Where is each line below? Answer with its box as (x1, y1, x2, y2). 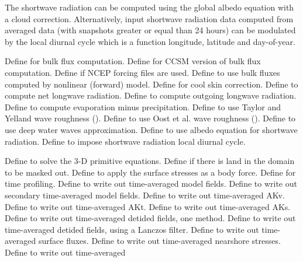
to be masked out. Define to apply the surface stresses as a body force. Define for (5, 166, 296, 178)
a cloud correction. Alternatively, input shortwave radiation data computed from (5, 12, 294, 25)
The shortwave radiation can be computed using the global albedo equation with (5, 1, 294, 13)
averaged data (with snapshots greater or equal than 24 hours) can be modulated (5, 24, 296, 36)
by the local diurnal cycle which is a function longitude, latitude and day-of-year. (5, 35, 295, 47)
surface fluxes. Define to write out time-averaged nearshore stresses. (38, 235, 281, 247)
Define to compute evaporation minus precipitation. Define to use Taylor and (5, 100, 281, 113)
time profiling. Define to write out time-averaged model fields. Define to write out (5, 177, 297, 190)
